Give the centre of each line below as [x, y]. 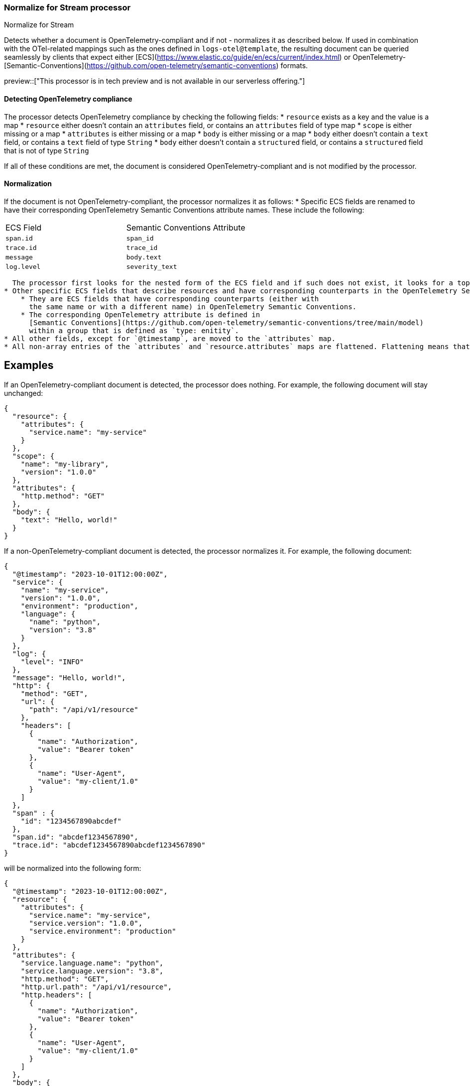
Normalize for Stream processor [67, 7]
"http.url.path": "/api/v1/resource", [96, 987]
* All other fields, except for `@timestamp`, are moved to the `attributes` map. [170, 338]
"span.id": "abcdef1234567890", [75, 837]
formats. [294, 66]
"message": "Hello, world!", [69, 677]
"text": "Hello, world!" [69, 520]
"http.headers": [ [57, 995]
